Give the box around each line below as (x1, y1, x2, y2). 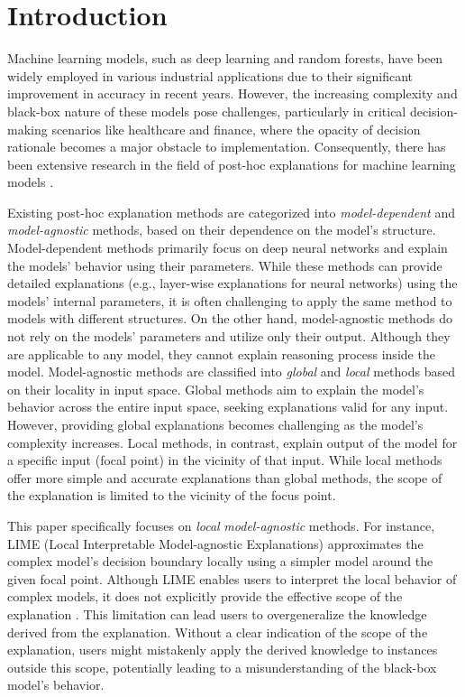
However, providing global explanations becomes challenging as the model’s (7, 415, 424, 433)
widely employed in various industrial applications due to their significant (7, 66, 414, 85)
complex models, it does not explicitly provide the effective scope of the (7, 587, 403, 606)
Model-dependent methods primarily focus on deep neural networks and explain (7, 238, 448, 257)
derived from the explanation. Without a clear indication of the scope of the (7, 622, 428, 641)
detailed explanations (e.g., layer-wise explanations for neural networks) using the (7, 274, 458, 293)
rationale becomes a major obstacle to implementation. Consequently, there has (7, 137, 446, 156)
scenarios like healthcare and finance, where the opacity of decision (51, 119, 421, 138)
